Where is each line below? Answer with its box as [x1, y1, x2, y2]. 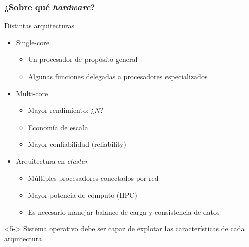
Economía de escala [28, 121, 88, 132]
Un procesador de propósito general [28, 54, 138, 65]
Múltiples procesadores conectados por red [28, 172, 159, 183]
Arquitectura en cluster [16, 155, 88, 166]
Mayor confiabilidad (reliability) [28, 139, 126, 149]
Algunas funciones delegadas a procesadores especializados [28, 71, 208, 81]
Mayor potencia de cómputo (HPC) [28, 190, 137, 200]
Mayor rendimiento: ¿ [28, 105, 95, 115]
